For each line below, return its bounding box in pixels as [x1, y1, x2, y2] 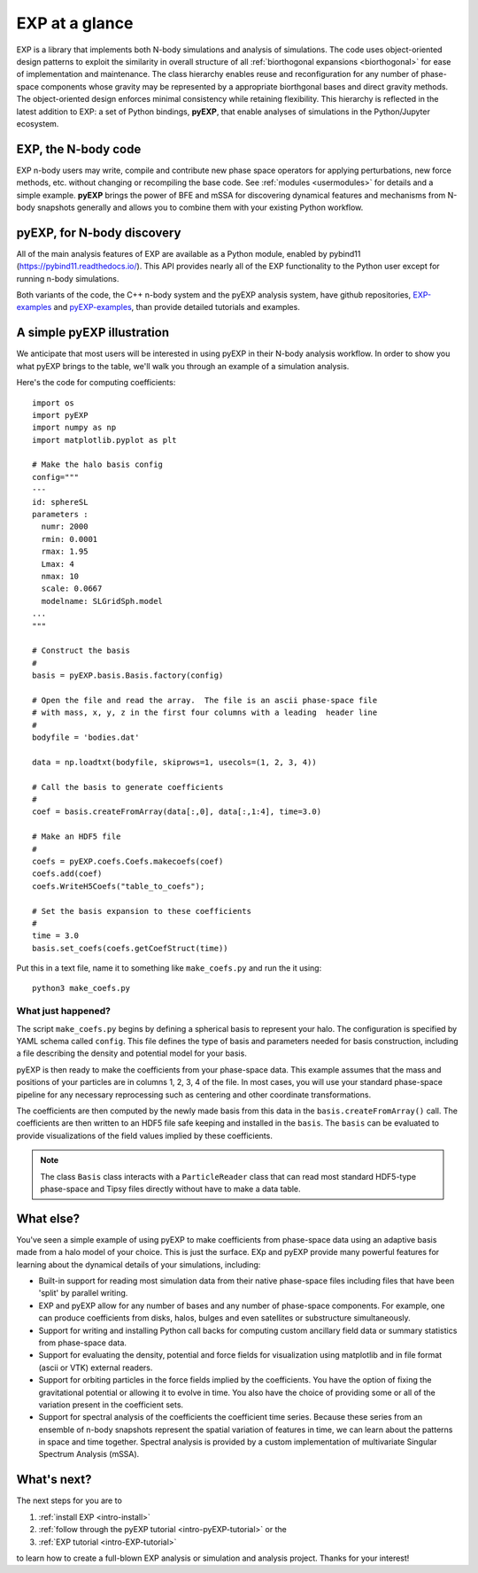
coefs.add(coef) [32, 869, 103, 879]
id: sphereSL [32, 497, 89, 507]
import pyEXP [32, 410, 89, 420]
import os [32, 398, 74, 407]
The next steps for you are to [16, 1495, 123, 1506]
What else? [16, 1211, 80, 1226]
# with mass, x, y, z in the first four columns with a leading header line [32, 708, 378, 717]
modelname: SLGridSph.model [41, 596, 164, 606]
